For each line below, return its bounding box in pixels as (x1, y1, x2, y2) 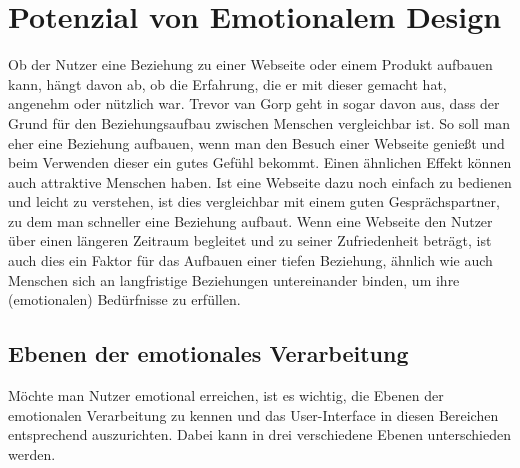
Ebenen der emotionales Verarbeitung (8, 338, 409, 369)
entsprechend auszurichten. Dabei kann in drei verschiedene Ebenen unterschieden (8, 424, 511, 445)
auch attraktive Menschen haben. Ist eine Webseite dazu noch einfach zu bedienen (8, 171, 512, 192)
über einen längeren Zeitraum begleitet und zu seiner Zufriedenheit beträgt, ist (8, 230, 492, 251)
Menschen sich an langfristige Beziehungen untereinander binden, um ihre (8, 269, 460, 290)
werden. (8, 443, 56, 464)
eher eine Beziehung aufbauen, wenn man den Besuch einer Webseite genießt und (8, 132, 505, 153)
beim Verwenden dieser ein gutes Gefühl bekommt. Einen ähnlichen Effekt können (8, 152, 512, 173)
